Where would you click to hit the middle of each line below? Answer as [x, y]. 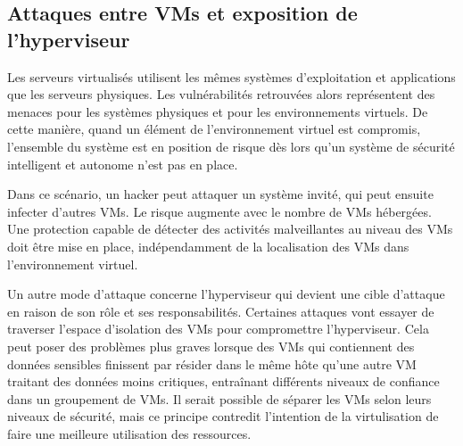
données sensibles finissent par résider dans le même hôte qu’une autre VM [212, 363]
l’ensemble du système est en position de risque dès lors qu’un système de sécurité [231, 146]
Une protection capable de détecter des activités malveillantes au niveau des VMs [230, 229]
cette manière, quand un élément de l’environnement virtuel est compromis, [214, 129]
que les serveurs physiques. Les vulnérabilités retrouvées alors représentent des [221, 94]
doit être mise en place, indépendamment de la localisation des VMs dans [208, 246]
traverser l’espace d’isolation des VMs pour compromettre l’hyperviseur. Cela [218, 329]
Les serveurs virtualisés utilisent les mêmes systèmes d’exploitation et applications [231, 76]
